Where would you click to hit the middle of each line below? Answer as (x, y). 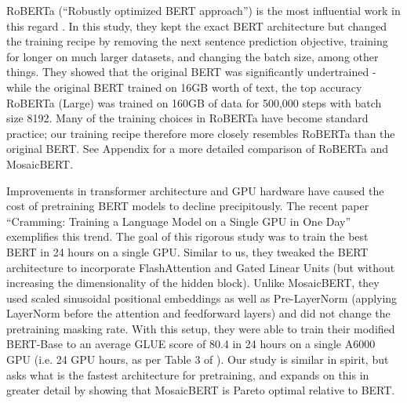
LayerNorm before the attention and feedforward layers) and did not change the (198, 313)
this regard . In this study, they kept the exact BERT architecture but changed (197, 25)
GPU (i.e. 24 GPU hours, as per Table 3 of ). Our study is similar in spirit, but (198, 359)
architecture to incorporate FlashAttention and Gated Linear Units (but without (201, 267)
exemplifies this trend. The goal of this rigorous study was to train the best (187, 236)
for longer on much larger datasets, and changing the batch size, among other (193, 56)
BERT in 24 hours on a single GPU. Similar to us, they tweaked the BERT (187, 251)
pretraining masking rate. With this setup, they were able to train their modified (201, 328)
